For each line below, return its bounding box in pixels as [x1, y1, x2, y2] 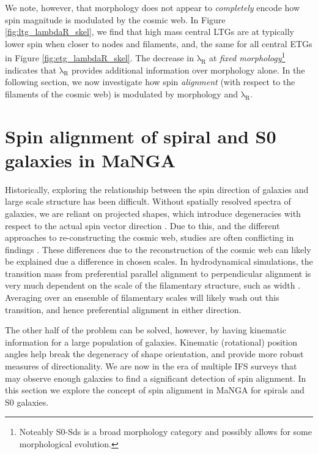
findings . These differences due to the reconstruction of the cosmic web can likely [5, 243, 311, 255]
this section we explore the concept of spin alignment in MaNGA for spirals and [5, 384, 305, 396]
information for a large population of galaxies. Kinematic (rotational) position [5, 335, 297, 348]
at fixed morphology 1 [209, 50, 286, 64]
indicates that [5, 63, 57, 76]
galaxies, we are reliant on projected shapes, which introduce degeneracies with [5, 206, 301, 219]
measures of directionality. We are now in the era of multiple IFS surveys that [5, 360, 297, 373]
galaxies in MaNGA [5, 147, 176, 172]
